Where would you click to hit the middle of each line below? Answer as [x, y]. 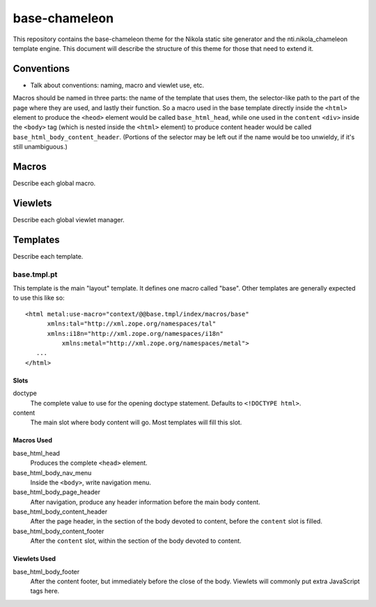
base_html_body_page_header [57, 492]
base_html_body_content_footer [58, 531]
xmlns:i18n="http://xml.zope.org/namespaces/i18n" [135, 333]
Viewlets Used [34, 559]
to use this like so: [39, 298]
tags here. [45, 591]
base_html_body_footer [46, 571]
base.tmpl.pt [35, 274]
